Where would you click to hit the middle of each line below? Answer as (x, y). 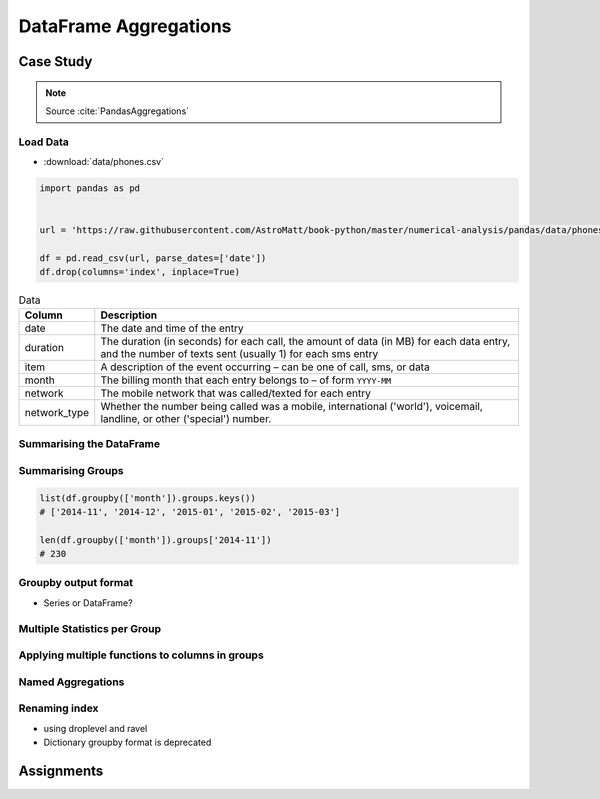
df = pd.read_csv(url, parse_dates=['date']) (153, 258)
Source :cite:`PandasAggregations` (117, 111)
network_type (57, 412)
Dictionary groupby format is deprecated (127, 742)
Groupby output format (76, 583)
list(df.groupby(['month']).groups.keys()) (148, 498)
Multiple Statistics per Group (90, 628)
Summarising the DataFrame (89, 444)
